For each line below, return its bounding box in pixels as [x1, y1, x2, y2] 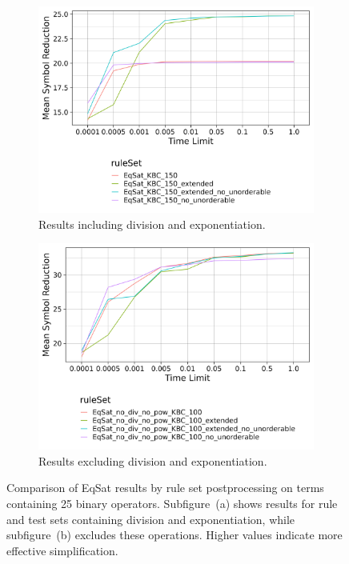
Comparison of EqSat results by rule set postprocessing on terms [6, 479, 324, 496]
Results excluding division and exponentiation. [38, 452, 267, 469]
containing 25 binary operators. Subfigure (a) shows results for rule [6, 494, 338, 511]
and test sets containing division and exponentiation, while [6, 510, 295, 527]
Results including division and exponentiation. [38, 215, 266, 232]
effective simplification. [6, 542, 118, 558]
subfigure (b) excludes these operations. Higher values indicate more [6, 526, 343, 543]
